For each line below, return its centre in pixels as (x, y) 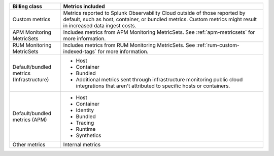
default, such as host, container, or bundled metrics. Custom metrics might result (160, 19)
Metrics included (84, 6)
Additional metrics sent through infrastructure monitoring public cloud (159, 80)
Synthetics (89, 135)
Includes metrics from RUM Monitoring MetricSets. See (129, 45)
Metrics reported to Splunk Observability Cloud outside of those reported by (154, 13)
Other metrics (29, 145)
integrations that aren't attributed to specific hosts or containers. (153, 86)
